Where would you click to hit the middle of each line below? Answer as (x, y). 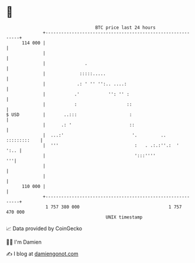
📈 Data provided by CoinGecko (44, 228)
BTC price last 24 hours (126, 28)
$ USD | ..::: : (69, 115)
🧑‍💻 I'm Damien (24, 242)
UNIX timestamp (124, 217)
